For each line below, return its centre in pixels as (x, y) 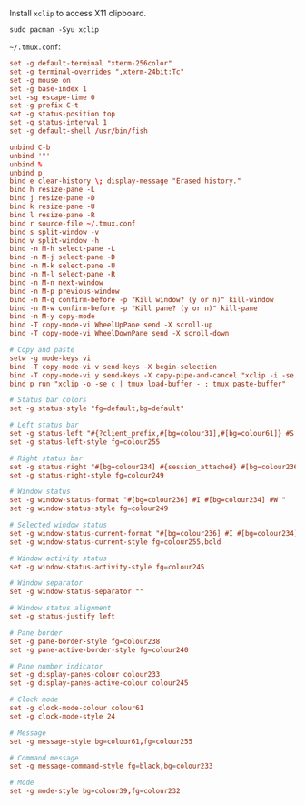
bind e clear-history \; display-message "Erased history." (126, 181)
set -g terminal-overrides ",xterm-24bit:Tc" (97, 72)
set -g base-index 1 (49, 89)
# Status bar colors (49, 400)
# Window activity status (58, 558)
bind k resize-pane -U (52, 206)
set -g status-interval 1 (58, 123)
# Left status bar (44, 425)
